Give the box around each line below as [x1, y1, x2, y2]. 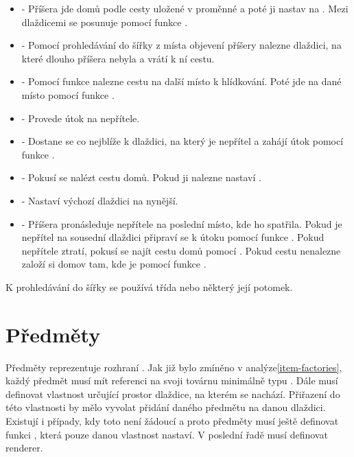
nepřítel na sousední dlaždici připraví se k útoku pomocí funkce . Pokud [21, 230, 324, 244]
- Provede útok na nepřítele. [21, 110, 140, 125]
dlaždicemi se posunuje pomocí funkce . [21, 14, 188, 29]
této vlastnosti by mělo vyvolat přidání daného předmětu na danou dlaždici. [5, 400, 326, 414]
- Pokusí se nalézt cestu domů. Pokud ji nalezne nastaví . [21, 170, 261, 185]
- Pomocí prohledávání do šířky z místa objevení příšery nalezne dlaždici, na [21, 38, 342, 52]
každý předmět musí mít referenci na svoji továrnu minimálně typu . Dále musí [5, 373, 338, 388]
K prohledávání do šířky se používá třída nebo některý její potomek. [5, 279, 293, 294]
